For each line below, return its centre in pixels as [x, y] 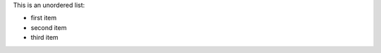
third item [45, 38]
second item [49, 27]
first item [44, 18]
